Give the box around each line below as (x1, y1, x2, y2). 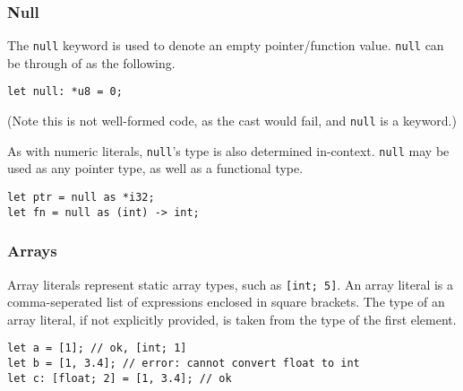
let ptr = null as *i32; (7, 191, 155, 204)
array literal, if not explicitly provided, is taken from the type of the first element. (7, 309, 457, 328)
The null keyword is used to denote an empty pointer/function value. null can (7, 36, 444, 55)
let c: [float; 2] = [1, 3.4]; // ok (7, 371, 232, 385)
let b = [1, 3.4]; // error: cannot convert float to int (7, 357, 360, 370)
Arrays (7, 239, 57, 262)
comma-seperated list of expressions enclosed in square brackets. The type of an (7, 292, 445, 311)
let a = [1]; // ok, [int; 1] (7, 342, 187, 355)
